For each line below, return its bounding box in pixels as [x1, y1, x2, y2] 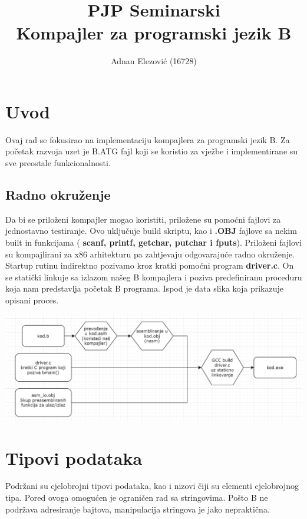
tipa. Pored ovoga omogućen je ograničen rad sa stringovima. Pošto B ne [5, 491, 268, 504]
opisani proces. [5, 293, 59, 306]
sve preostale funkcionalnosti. [5, 157, 111, 169]
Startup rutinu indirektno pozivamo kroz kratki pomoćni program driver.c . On [5, 259, 294, 272]
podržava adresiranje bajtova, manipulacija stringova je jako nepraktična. [5, 503, 270, 515]
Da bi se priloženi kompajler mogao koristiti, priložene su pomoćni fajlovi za [5, 213, 281, 225]
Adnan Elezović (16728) [111, 55, 197, 67]
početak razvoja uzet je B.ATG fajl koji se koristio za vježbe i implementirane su [5, 145, 298, 157]
